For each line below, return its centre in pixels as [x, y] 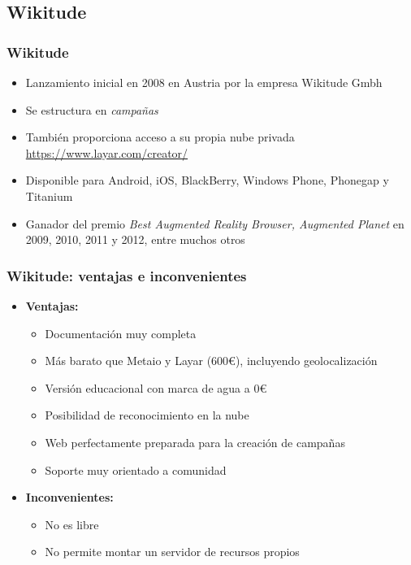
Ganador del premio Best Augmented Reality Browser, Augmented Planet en [215, 223]
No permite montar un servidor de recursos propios [172, 552]
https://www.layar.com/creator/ [107, 152]
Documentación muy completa [121, 333]
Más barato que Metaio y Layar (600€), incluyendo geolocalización [211, 361]
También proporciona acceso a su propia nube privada [160, 137]
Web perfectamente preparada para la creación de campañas [195, 442]
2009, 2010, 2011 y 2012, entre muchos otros [135, 239]
